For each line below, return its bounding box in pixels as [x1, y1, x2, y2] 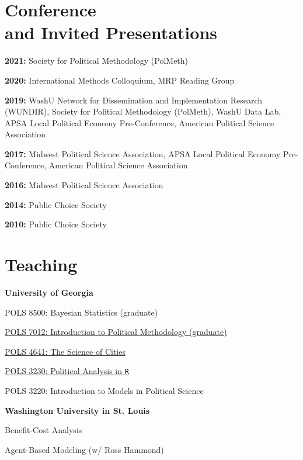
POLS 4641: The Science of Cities [5, 345, 126, 357]
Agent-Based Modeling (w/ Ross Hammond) [5, 443, 164, 455]
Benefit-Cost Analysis [5, 424, 82, 436]
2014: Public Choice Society [5, 198, 107, 210]
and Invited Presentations [5, 20, 218, 44]
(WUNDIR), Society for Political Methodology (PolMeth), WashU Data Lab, [5, 105, 281, 117]
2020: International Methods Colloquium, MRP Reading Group [5, 74, 235, 86]
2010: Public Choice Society [5, 218, 107, 230]
